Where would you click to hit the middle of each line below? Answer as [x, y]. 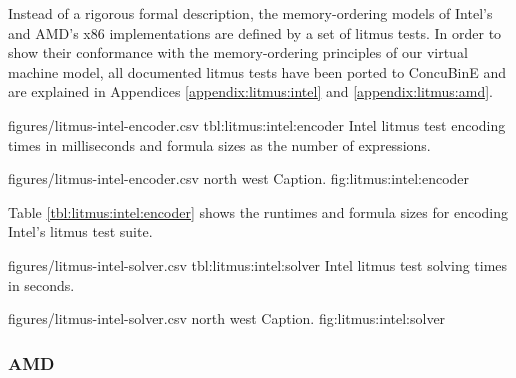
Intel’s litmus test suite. [80, 231]
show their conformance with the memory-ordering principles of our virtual [238, 52]
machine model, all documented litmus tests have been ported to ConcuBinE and [257, 71]
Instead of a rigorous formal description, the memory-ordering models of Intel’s [250, 13]
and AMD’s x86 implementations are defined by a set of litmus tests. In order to [255, 32]
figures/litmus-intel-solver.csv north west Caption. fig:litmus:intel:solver [227, 318]
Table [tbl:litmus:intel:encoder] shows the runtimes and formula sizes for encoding [258, 211]
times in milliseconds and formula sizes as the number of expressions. [219, 144]
